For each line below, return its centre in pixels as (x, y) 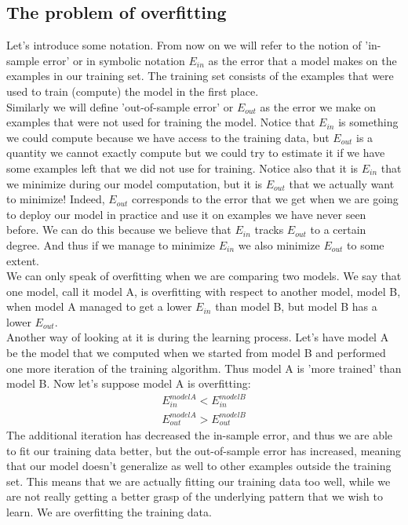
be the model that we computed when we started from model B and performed (196, 353)
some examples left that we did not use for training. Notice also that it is (182, 168)
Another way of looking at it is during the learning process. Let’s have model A (198, 337)
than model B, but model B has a (296, 306)
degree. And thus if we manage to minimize (111, 244)
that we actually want (342, 183)
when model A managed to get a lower (99, 306)
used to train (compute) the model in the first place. (133, 91)
